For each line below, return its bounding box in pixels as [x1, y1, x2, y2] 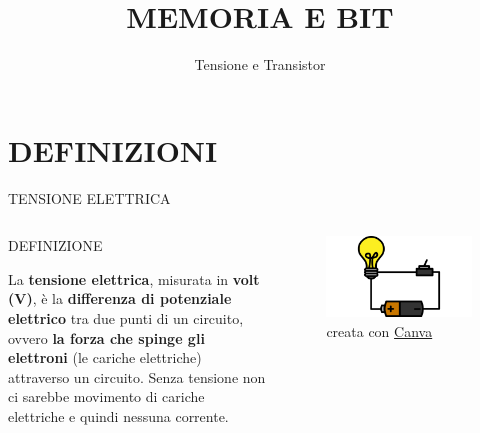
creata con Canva [326, 320, 433, 341]
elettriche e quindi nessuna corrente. [8, 406, 229, 426]
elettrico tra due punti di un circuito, [8, 308, 244, 329]
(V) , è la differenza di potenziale [8, 288, 232, 309]
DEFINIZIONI [8, 129, 218, 170]
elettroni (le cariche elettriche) [8, 347, 202, 368]
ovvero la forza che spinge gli [8, 327, 205, 348]
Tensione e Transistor [194, 54, 326, 75]
